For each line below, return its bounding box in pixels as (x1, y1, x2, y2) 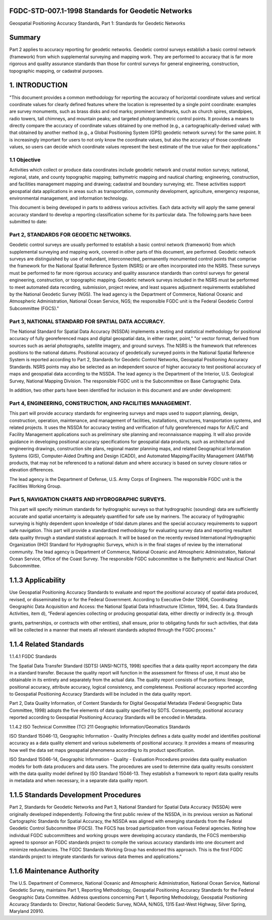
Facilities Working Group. (9, 483, 62, 490)
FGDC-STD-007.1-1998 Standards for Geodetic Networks (9, 7, 192, 15)
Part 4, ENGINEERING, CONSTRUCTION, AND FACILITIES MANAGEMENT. (9, 400, 191, 407)
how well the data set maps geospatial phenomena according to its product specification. (9, 747, 195, 753)
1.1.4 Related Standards (9, 640, 84, 649)
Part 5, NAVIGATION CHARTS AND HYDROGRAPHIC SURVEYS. (9, 496, 166, 503)
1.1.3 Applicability (9, 576, 65, 585)
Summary (9, 33, 41, 42)
